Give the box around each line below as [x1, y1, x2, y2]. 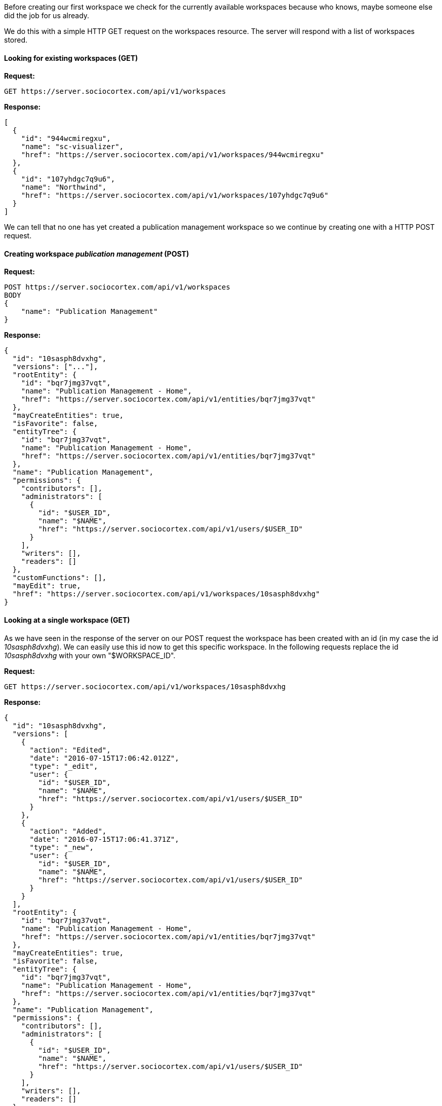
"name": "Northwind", [21, 183, 107, 192]
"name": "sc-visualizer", [21, 142, 124, 151]
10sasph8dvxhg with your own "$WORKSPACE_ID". [4, 651, 176, 660]
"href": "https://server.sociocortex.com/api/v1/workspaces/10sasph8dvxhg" [12, 590, 320, 598]
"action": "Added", [29, 827, 107, 835]
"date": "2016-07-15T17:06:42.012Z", [29, 754, 179, 762]
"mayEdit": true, [12, 582, 81, 590]
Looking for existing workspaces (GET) [4, 53, 138, 62]
